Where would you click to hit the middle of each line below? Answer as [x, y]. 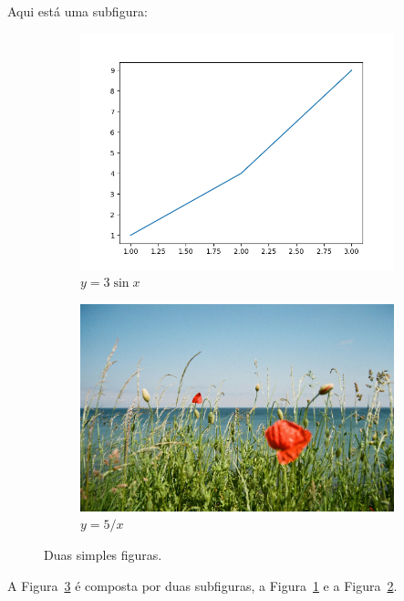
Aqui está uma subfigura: [78, 11]
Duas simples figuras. [103, 554]
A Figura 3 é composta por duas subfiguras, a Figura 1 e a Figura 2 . [202, 585]
